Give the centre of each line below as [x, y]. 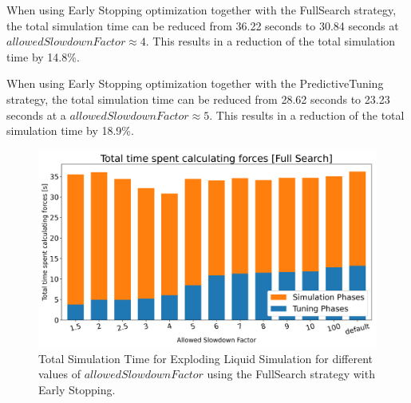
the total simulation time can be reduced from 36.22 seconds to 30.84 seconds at [203, 25]
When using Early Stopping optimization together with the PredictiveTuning [195, 83]
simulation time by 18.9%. [70, 130]
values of [59, 374]
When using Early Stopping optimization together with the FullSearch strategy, [202, 10]
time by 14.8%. [43, 56]
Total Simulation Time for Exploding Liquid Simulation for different [206, 358]
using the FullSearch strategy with [291, 374]
